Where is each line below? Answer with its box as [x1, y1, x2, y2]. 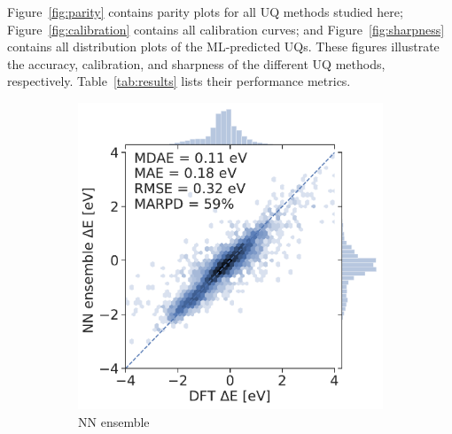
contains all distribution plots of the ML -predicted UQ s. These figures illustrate [7, 37, 440, 56]
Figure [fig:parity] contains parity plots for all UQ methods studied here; [7, 3, 403, 20]
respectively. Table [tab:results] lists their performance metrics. [7, 72, 351, 90]
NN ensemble [78, 412, 150, 430]
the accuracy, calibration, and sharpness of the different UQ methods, [7, 54, 386, 73]
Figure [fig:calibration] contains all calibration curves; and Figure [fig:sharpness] [7, 19, 445, 38]
